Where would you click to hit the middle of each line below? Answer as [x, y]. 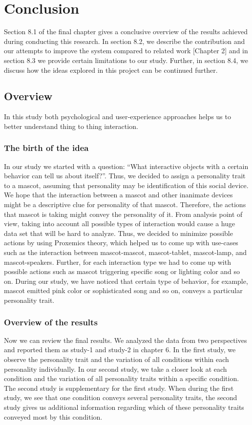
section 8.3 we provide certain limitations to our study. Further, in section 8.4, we [126, 60]
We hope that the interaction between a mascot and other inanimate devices [118, 195]
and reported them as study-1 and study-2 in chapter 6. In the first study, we [120, 350]
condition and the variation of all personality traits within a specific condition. [122, 378]
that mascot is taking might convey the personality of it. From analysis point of [123, 214]
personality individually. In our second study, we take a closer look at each [115, 369]
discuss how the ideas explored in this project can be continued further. [111, 70]
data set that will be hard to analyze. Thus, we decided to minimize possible [118, 233]
